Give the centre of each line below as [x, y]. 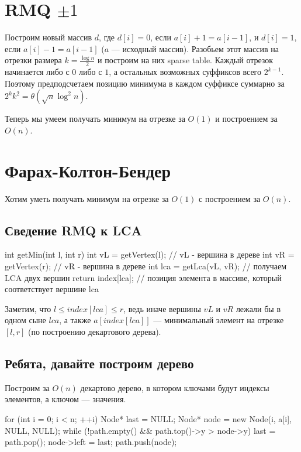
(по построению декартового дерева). [95, 331]
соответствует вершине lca [52, 289]
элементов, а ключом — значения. [65, 399]
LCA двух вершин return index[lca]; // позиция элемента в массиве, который [143, 277]
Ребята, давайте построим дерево [99, 363]
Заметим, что [28, 308]
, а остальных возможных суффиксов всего [185, 72]
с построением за [230, 198]
